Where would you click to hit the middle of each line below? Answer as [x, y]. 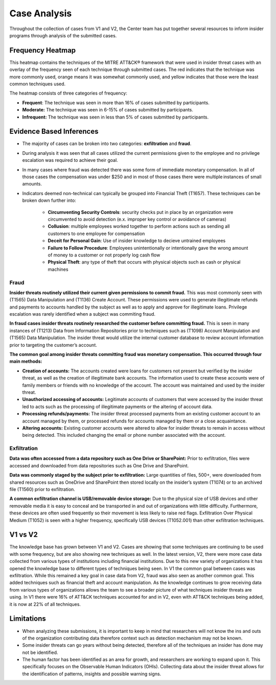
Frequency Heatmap [43, 50]
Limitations [28, 619]
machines [58, 269]
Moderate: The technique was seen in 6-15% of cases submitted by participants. [108, 110]
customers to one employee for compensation [96, 233]
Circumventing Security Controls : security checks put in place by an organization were [141, 212]
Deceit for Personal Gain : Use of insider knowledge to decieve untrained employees [137, 241]
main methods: [26, 361]
